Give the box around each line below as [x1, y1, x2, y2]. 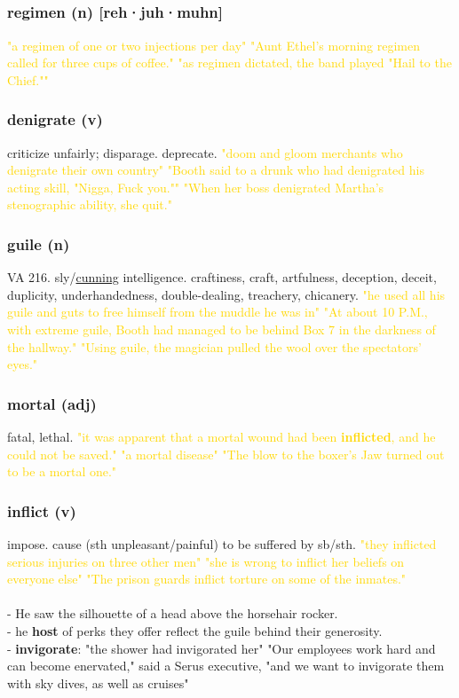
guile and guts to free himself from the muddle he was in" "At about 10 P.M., [7, 302, 428, 321]
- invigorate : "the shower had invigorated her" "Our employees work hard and [7, 639, 436, 657]
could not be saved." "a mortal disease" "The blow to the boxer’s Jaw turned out [7, 444, 445, 463]
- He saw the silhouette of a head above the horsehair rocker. [7, 604, 338, 623]
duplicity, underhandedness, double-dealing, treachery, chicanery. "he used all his [7, 285, 446, 303]
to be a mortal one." [7, 462, 117, 481]
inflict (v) [7, 499, 76, 522]
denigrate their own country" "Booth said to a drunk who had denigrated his [7, 161, 424, 179]
